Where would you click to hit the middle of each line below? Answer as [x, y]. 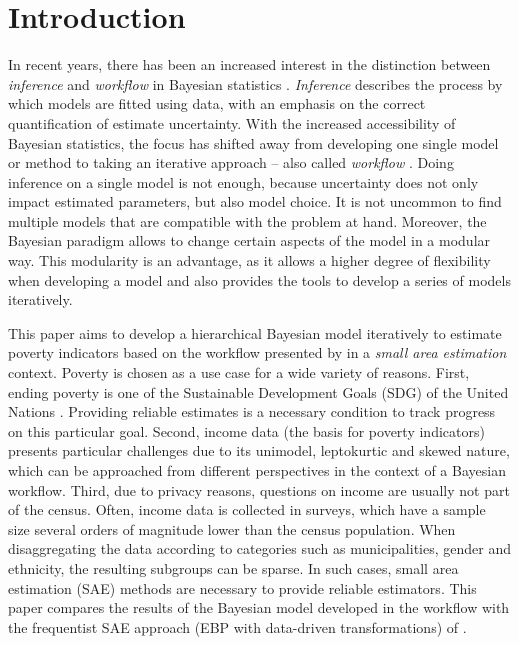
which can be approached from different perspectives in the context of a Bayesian [257, 470]
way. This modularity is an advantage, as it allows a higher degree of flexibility [249, 260]
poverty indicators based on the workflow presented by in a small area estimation [257, 352]
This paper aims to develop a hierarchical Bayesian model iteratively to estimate [255, 332]
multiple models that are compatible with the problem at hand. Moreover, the [247, 220]
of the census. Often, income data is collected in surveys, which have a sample [247, 509]
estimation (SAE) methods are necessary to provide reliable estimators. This [242, 587]
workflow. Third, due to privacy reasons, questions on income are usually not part [259, 489]
